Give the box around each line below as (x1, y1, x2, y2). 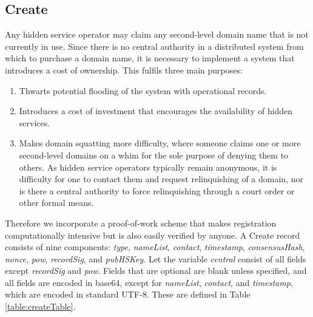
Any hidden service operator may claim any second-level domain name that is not (5, 28, 309, 41)
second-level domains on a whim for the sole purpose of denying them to (19, 148, 289, 161)
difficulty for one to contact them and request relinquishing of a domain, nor (19, 172, 303, 185)
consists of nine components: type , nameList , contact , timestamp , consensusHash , (5, 240, 305, 253)
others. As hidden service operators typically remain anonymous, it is (19, 160, 277, 173)
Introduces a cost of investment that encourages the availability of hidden (19, 104, 293, 117)
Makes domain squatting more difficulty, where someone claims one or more (19, 137, 301, 149)
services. (19, 116, 50, 129)
